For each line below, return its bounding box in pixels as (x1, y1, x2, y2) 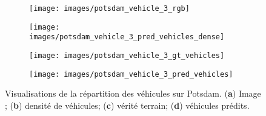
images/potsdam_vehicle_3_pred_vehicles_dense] (29, 33, 225, 42)
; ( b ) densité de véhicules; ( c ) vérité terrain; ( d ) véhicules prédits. (5, 98, 250, 111)
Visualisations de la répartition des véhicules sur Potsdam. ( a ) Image (5, 87, 261, 100)
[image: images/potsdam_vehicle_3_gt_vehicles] (29, 51, 225, 60)
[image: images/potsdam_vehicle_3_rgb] (29, 4, 190, 13)
